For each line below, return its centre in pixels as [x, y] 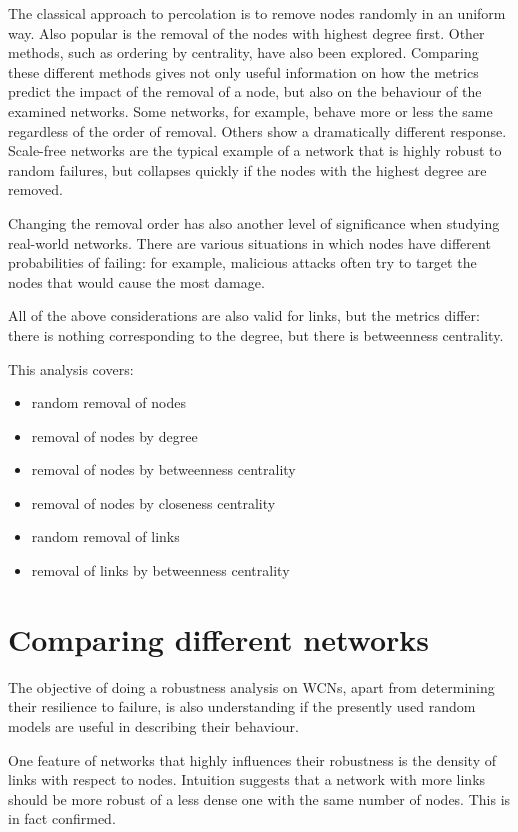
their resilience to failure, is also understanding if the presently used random [242, 706]
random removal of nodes [108, 402]
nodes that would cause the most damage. [136, 281]
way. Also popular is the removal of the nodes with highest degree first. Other [246, 32]
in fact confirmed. [62, 818]
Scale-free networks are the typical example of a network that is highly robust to [255, 150]
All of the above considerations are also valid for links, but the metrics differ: [244, 315]
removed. [35, 189]
